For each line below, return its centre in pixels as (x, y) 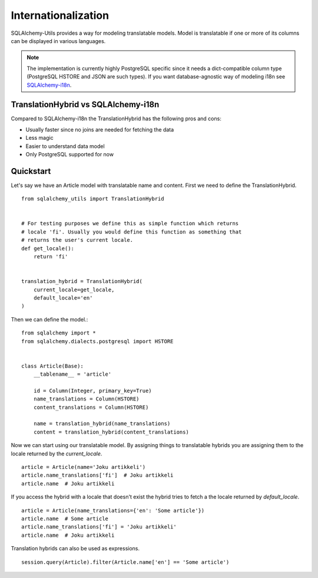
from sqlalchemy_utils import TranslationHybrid (93, 199)
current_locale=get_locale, (74, 290)
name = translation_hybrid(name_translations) (102, 424)
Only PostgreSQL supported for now (70, 154)
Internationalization (60, 15)
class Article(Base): (52, 366)
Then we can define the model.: (49, 319)
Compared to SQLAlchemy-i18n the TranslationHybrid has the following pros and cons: (116, 119)
